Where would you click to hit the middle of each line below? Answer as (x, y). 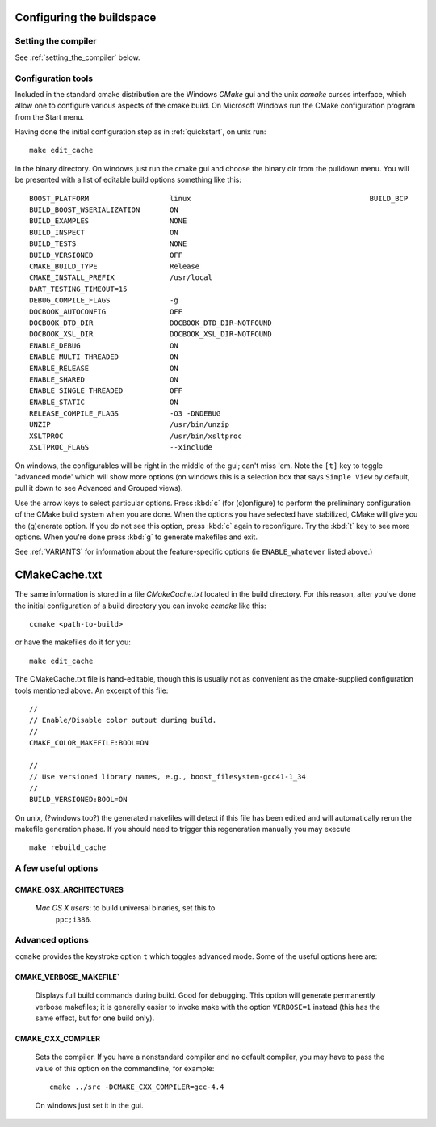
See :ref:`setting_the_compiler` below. (78, 57)
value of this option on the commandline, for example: (125, 1068)
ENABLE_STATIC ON (104, 402)
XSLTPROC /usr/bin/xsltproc (136, 436)
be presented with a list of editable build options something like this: (128, 180)
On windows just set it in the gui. (89, 1105)
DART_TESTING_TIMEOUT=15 (78, 289)
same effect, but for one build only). (95, 1018)
